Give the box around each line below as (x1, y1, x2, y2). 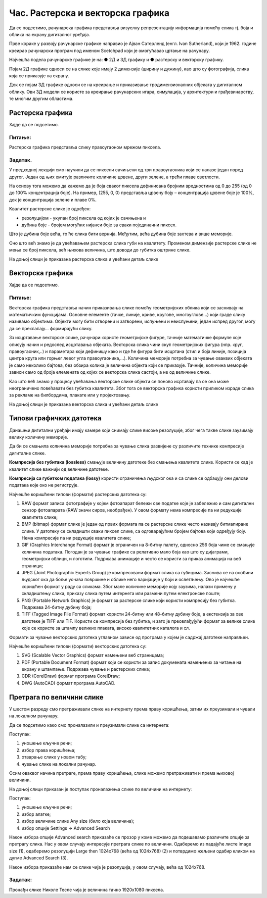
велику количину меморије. (9, 434, 69, 440)
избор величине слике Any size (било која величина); (21, 818, 134, 824)
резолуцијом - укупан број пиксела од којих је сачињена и (21, 215, 146, 221)
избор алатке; (21, 811, 51, 817)
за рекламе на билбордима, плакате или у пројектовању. (9, 392, 131, 398)
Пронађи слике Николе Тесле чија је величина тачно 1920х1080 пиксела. (9, 887, 164, 893)
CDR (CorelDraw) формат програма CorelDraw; (21, 673, 120, 679)
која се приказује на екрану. (9, 72, 69, 79)
